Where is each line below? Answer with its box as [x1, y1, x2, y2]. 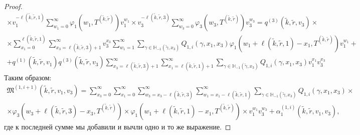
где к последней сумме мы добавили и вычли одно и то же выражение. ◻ [4, 121, 231, 132]
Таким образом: [4, 72, 52, 83]
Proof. [4, 1, 23, 11]
